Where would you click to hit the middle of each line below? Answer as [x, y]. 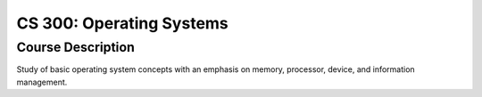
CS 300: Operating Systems [123, 23]
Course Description [76, 47]
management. [42, 82]
